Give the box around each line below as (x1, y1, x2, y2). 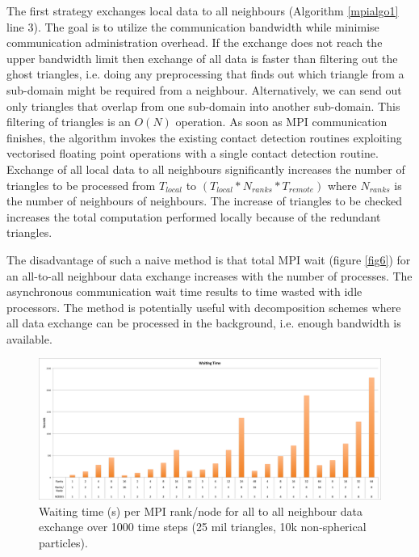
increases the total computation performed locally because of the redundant (6, 208, 381, 225)
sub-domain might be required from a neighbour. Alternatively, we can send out (6, 81, 402, 98)
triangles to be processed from (6, 176, 156, 193)
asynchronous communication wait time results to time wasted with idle (6, 283, 362, 300)
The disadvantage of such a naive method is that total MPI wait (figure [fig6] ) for (6, 251, 411, 268)
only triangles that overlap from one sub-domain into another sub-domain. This (6, 97, 400, 114)
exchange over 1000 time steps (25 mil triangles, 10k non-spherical (39, 518, 367, 535)
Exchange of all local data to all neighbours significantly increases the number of (6, 160, 405, 177)
